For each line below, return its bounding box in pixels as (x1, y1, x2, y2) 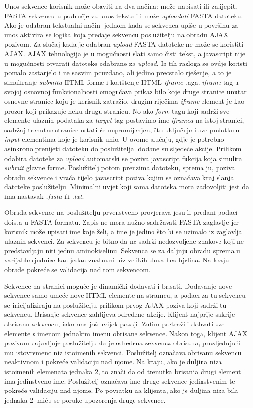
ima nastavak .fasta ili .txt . (4, 191, 84, 201)
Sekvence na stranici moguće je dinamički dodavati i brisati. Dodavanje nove (4, 280, 232, 291)
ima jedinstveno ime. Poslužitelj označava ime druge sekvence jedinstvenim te (4, 375, 235, 386)
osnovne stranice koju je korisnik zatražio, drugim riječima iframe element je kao (4, 96, 245, 106)
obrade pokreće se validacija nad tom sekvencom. (4, 264, 151, 275)
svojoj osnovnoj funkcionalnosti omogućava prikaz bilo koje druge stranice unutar (4, 86, 247, 97)
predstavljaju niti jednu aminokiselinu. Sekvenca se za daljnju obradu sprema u (4, 245, 240, 255)
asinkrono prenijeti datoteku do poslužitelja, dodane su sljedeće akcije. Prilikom (4, 143, 242, 153)
